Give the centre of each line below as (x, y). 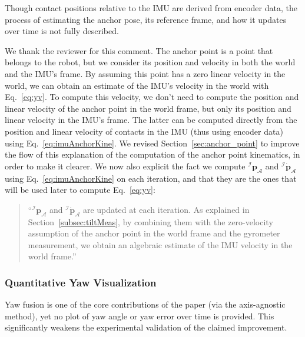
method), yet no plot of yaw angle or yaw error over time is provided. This (140, 316)
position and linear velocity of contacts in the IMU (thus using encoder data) (144, 131)
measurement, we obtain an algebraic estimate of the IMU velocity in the (160, 244)
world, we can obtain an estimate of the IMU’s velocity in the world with (137, 85)
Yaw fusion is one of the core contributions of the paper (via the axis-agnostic (145, 304)
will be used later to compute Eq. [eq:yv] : (80, 190)
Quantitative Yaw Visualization (81, 282)
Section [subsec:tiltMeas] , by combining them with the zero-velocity (150, 221)
